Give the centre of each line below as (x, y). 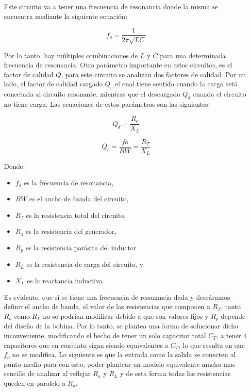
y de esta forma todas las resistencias (175, 373)
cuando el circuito (219, 94)
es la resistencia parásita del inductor (81, 248)
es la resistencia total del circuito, (76, 215)
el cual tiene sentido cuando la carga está (176, 84)
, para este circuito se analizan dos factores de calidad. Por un (154, 74)
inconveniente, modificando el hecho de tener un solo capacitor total (105, 335)
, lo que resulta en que (212, 345)
